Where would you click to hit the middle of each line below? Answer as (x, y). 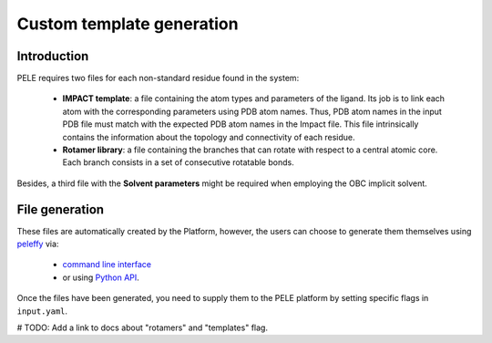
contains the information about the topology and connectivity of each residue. (209, 137)
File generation (61, 209)
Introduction (53, 56)
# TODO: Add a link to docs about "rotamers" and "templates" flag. (143, 327)
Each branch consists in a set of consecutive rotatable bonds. (179, 162)
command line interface (107, 265)
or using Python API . (101, 277)
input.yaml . (42, 311)
